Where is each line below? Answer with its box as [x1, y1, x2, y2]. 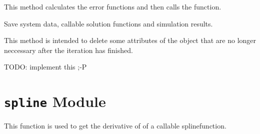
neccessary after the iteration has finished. [4, 44, 133, 55]
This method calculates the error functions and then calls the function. [4, 1, 221, 11]
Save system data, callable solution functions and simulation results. [4, 18, 213, 28]
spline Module [4, 91, 106, 111]
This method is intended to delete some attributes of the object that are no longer [4, 35, 256, 45]
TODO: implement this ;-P [4, 61, 87, 72]
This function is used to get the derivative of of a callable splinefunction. [4, 120, 226, 131]
